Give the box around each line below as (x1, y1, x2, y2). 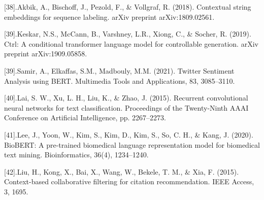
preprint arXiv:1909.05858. (4, 48, 87, 59)
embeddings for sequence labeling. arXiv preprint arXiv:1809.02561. (4, 11, 215, 22)
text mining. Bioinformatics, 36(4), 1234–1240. (4, 149, 149, 160)
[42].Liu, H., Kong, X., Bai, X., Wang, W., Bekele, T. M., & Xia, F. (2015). (4, 166, 239, 177)
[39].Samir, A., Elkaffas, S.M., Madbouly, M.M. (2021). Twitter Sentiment (4, 65, 235, 76)
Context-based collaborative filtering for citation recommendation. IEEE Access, (4, 176, 254, 187)
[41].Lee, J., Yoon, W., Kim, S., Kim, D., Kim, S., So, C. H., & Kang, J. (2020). (4, 129, 253, 140)
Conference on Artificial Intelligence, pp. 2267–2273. (4, 112, 166, 123)
